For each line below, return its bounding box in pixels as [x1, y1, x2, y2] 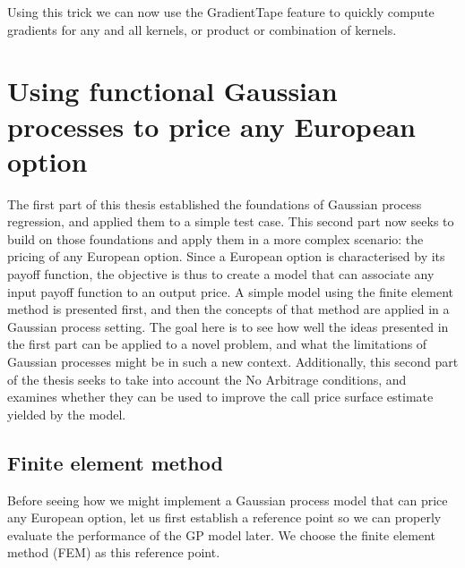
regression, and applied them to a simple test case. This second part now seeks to [7, 212, 454, 231]
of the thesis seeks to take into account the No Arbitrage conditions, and [7, 369, 407, 388]
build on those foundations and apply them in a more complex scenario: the [7, 229, 424, 248]
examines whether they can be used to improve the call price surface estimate [7, 387, 434, 406]
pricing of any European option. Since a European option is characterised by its [7, 247, 445, 266]
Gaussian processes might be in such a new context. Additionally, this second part [7, 352, 459, 371]
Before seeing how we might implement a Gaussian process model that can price [7, 490, 448, 509]
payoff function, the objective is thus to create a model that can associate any [7, 265, 435, 284]
